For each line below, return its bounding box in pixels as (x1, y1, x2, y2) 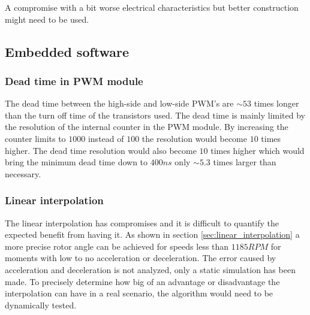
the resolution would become (142, 132, 247, 144)
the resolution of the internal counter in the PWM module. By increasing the (5, 120, 288, 133)
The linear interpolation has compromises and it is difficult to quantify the (5, 216, 279, 229)
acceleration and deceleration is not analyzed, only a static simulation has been (5, 263, 296, 275)
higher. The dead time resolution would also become (5, 144, 197, 156)
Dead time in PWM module (5, 73, 143, 88)
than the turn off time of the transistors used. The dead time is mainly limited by (5, 108, 305, 121)
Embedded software (5, 42, 130, 60)
